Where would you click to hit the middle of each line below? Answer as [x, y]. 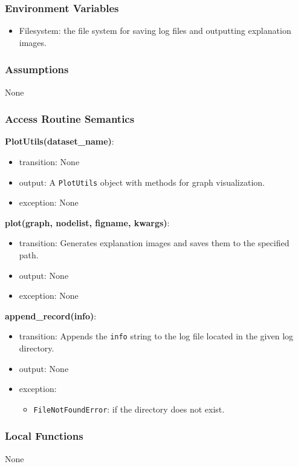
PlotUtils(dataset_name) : [60, 141]
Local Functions [44, 436]
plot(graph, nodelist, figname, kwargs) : [87, 222]
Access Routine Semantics [70, 119]
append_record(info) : [51, 315]
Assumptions [37, 69]
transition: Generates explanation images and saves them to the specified [154, 243]
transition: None [49, 162]
